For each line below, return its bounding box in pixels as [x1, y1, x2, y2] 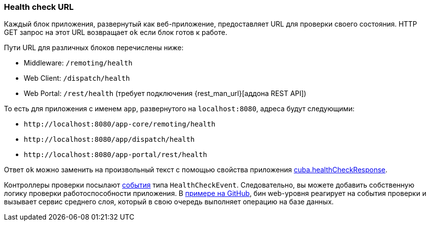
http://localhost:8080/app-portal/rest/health [24, 151, 207, 159]
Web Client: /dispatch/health [24, 74, 130, 83]
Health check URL [4, 2, 74, 12]
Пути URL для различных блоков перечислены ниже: [4, 43, 184, 52]
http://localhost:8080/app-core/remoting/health [24, 120, 215, 129]
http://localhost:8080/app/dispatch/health [24, 135, 195, 144]
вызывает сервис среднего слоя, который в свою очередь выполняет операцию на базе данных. [4, 197, 334, 206]
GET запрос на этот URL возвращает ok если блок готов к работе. [4, 28, 227, 37]
